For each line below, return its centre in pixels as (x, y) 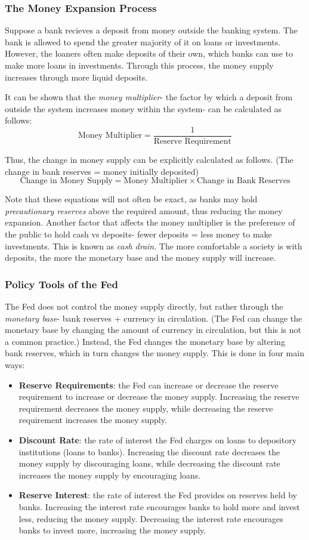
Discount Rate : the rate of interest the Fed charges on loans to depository (158, 439)
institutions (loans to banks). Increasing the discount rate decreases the (149, 451)
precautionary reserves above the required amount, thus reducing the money (144, 210)
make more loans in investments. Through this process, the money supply (139, 65)
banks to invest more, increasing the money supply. (112, 530)
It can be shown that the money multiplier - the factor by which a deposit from (149, 97)
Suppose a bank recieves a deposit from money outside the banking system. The (151, 30)
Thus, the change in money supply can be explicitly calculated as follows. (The (149, 160)
